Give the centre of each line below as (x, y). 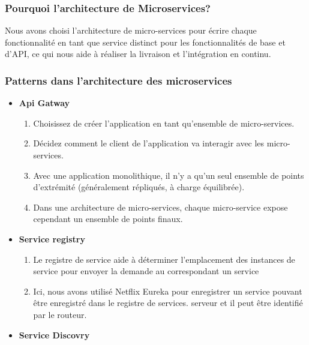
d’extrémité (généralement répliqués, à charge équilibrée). (139, 187)
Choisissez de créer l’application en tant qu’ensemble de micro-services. (164, 123)
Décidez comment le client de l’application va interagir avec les (149, 143)
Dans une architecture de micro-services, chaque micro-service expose (160, 207)
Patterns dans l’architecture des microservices (118, 80)
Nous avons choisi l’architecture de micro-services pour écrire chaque (131, 30)
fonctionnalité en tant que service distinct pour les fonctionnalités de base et (145, 42)
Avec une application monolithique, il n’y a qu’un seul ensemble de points (169, 175)
